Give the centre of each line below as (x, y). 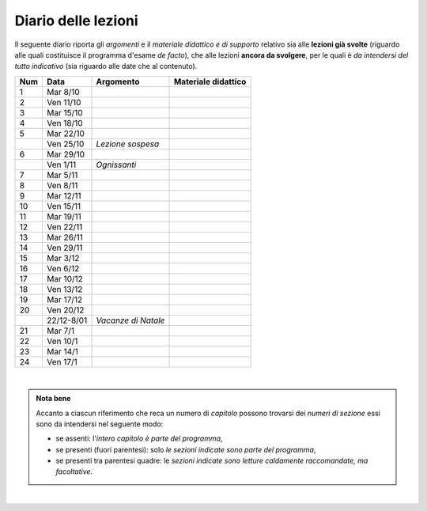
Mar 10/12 (64, 278)
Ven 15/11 (64, 206)
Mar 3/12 (63, 258)
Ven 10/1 (62, 341)
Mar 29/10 (65, 154)
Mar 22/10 (65, 133)
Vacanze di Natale (130, 320)
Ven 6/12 (63, 268)
